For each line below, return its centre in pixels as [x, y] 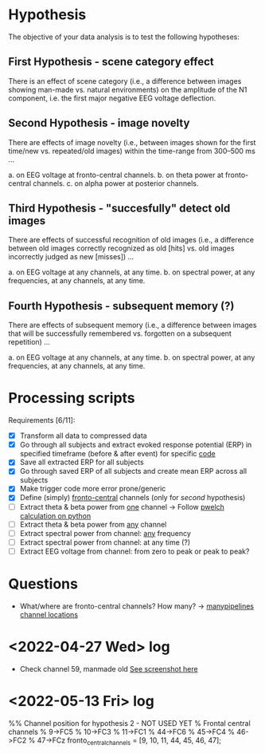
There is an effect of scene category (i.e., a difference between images [125, 81]
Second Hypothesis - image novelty [99, 123]
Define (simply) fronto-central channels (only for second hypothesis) [132, 498]
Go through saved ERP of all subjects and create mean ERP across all [133, 471]
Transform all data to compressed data [83, 436]
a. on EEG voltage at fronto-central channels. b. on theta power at [116, 175]
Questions [43, 584]
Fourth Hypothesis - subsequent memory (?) [121, 306]
